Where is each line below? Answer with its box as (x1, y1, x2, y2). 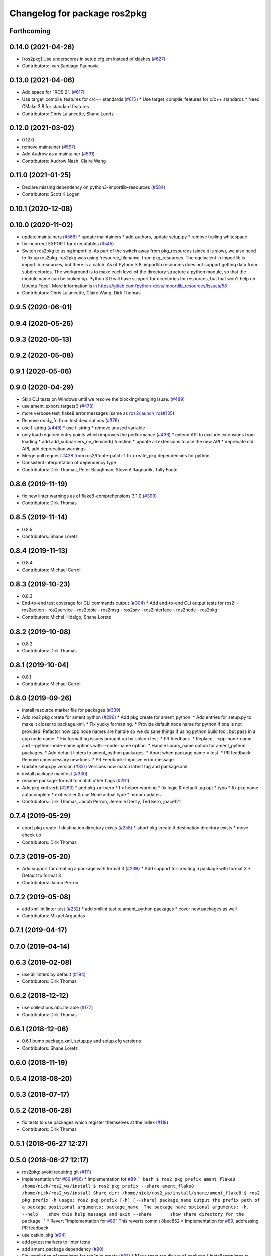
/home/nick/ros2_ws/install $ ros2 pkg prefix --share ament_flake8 (22, 1183, 194, 1189)
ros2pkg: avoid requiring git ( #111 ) (22, 1169, 92, 1175)
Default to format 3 (22, 872, 61, 879)
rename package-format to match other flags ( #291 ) (22, 778, 130, 784)
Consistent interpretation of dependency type (22, 460, 116, 466)
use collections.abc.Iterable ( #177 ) (22, 1005, 93, 1011)
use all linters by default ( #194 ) (22, 971, 86, 977)
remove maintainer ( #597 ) (22, 144, 76, 150)
